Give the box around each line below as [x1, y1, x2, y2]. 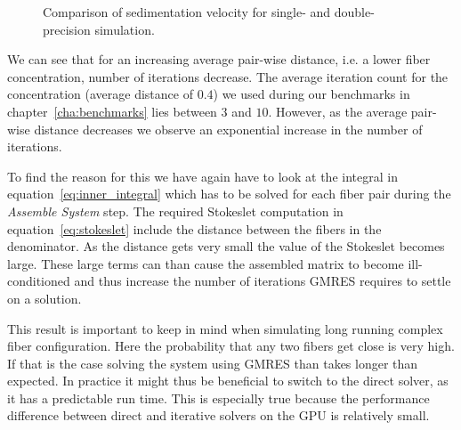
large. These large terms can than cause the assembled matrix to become [7, 254, 404, 272]
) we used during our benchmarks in [213, 85, 410, 103]
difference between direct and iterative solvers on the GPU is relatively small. [7, 406, 430, 425]
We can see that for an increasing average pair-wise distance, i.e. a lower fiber [7, 50, 431, 69]
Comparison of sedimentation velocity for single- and [43, 3, 331, 20]
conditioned [7, 272, 70, 290]
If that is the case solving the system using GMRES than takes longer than [7, 353, 418, 372]
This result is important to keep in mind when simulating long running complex [7, 319, 443, 337]
